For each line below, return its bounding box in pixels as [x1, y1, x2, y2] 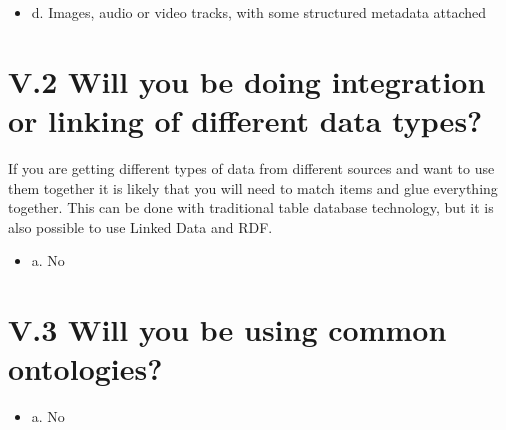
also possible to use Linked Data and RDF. [8, 216, 273, 237]
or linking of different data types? [8, 99, 483, 140]
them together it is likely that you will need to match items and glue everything [8, 177, 498, 198]
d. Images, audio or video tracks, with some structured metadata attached [31, 2, 487, 22]
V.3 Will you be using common [8, 309, 447, 350]
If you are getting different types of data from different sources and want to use [8, 157, 495, 178]
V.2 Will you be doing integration [8, 60, 486, 101]
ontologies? [8, 348, 163, 389]
